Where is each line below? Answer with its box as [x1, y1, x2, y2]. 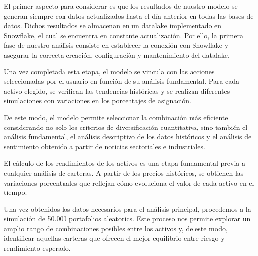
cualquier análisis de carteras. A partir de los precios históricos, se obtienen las [4, 167, 244, 178]
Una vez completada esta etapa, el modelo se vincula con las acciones [4, 66, 215, 76]
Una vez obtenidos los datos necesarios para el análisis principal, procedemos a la [4, 203, 251, 214]
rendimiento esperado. [4, 243, 71, 253]
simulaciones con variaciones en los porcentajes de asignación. [4, 95, 191, 106]
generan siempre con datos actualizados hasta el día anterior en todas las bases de [4, 10, 254, 21]
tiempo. [4, 187, 27, 197]
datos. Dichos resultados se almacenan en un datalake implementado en [4, 20, 222, 31]
